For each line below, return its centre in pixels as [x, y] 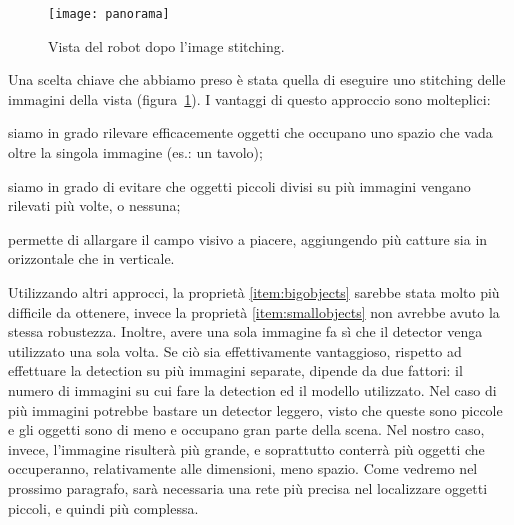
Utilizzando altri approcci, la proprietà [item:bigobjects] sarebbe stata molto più [254, 292]
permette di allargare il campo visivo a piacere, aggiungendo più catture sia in [248, 238]
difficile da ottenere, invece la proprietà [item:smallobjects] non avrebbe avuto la [254, 311]
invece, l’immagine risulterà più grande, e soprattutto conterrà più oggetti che [246, 448]
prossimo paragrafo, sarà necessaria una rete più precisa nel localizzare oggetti [248, 487]
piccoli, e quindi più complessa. [103, 507]
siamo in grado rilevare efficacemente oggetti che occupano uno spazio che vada [250, 132]
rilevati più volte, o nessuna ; [94, 205]
